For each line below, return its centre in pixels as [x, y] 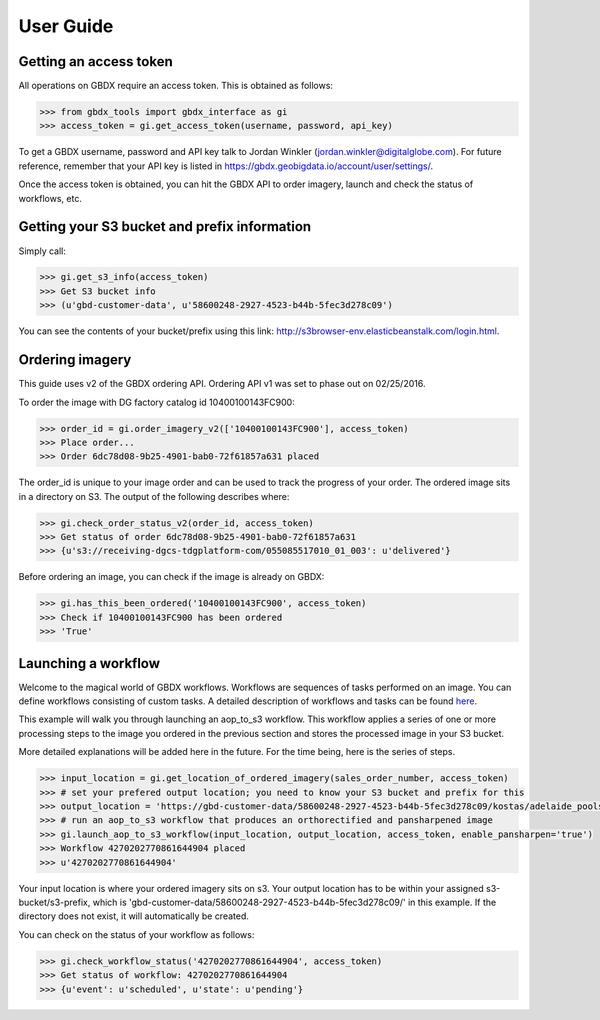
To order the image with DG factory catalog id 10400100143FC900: [156, 402]
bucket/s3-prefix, [54, 902]
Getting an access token [96, 61]
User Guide [66, 26]
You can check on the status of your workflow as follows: [136, 934]
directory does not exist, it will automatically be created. [134, 916]
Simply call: [42, 251]
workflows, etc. [50, 198]
